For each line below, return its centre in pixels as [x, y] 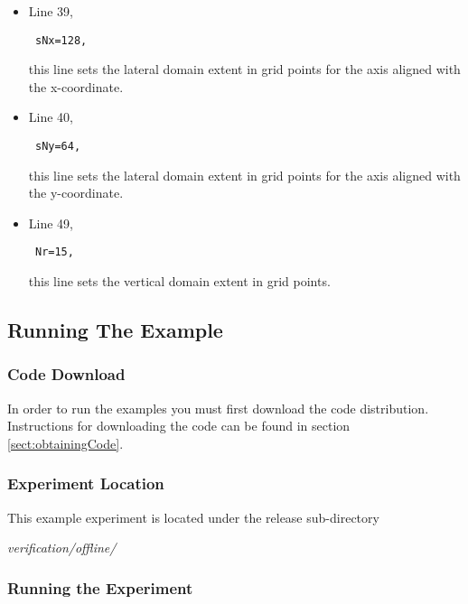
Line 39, [51, 11]
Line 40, [51, 117]
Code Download [66, 374]
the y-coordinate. [76, 193]
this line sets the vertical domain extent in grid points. [179, 281]
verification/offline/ [62, 548]
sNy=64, [58, 147]
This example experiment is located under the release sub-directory [193, 517]
